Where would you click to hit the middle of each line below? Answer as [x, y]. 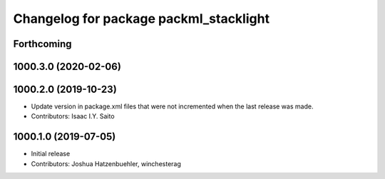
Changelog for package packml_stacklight [142, 19]
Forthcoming [42, 44]
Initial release [51, 154]
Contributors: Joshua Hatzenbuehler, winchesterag [106, 163]
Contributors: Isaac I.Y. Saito [73, 116]
